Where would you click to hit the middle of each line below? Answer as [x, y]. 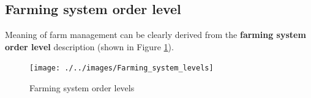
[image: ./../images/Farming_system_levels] [122, 68]
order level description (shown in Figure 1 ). [89, 46]
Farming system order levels [82, 88]
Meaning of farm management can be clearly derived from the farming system [155, 35]
